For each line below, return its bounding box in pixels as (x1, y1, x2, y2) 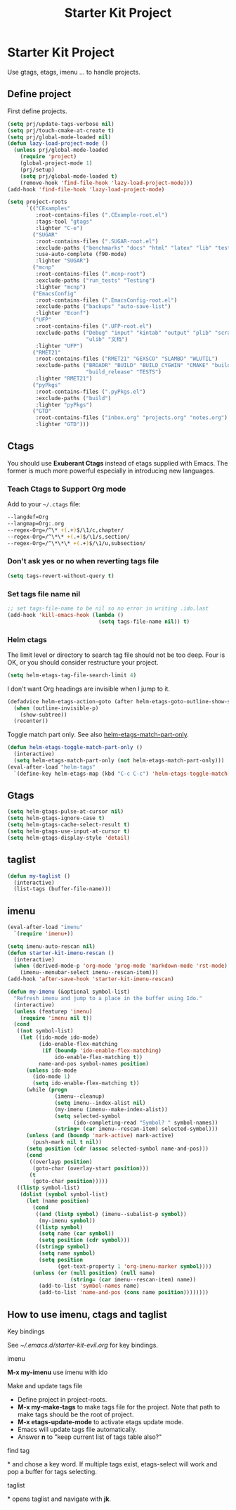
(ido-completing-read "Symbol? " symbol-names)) (73, 1119, 218, 1126)
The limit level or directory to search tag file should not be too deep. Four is (7, 651, 225, 659)
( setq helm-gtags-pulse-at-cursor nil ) (7, 808, 124, 815)
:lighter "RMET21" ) (35, 375, 93, 382)
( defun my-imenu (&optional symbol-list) (7, 988, 131, 996)
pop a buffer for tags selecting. (7, 1468, 97, 1476)
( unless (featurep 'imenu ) (13, 1008, 93, 1015)
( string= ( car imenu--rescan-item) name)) (70, 1276, 197, 1283)
